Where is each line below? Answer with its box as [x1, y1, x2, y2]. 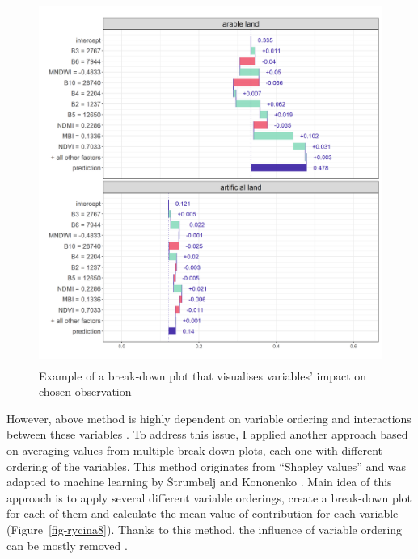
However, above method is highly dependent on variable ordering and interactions [6, 410, 412, 427]
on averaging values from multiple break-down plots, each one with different [6, 441, 383, 458]
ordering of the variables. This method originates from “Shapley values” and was [6, 457, 407, 474]
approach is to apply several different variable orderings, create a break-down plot [6, 489, 412, 506]
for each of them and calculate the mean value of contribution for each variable [6, 505, 399, 522]
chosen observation [39, 383, 132, 400]
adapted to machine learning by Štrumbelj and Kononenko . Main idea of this [6, 473, 392, 490]
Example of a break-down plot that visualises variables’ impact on [39, 367, 367, 384]
